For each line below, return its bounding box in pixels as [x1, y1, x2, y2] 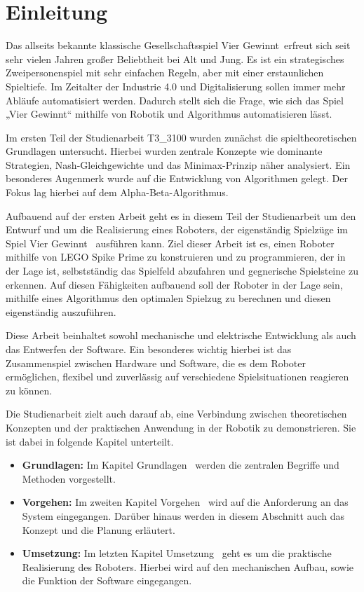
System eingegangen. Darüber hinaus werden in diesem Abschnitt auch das [22, 508, 344, 523]
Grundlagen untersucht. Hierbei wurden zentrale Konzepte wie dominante [6, 144, 323, 158]
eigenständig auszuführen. [6, 304, 116, 319]
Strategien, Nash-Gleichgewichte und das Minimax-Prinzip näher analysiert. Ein [6, 157, 351, 172]
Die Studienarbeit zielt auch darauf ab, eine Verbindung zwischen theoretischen [6, 406, 347, 421]
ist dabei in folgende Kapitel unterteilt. [6, 434, 174, 448]
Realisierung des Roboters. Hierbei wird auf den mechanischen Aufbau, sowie [22, 559, 354, 574]
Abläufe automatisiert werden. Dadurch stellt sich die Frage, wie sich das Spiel [6, 92, 344, 107]
